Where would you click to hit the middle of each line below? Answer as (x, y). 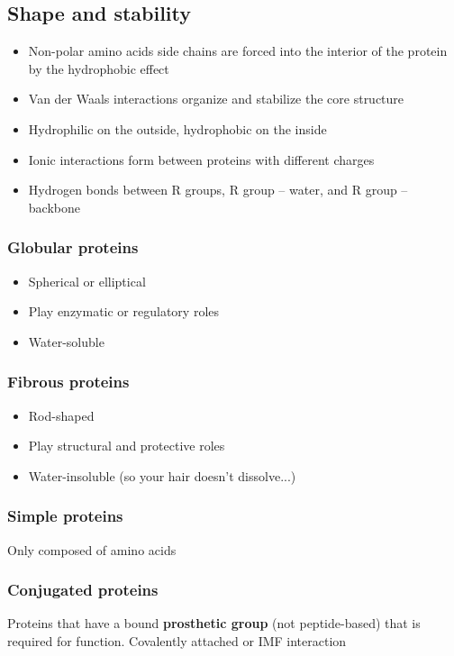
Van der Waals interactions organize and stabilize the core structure (216, 99)
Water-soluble (66, 341)
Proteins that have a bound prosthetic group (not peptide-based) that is (214, 623)
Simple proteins (65, 516)
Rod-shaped (61, 415)
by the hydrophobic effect (99, 68)
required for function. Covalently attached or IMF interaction (177, 640)
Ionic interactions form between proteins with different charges (201, 159)
